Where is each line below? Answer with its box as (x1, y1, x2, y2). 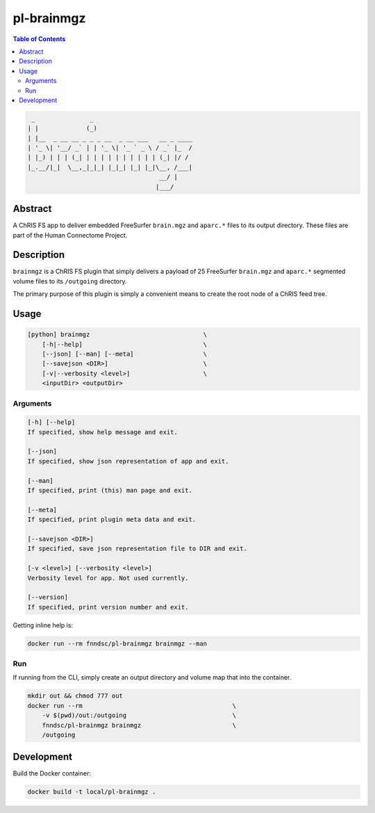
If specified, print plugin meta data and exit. (27, 516, 197, 524)
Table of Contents (12, 35, 66, 43)
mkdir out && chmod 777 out (27, 692, 123, 700)
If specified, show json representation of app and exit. (27, 457, 229, 465)
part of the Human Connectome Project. (12, 231, 128, 239)
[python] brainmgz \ (27, 331, 208, 338)
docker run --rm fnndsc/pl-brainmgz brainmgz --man (27, 639, 208, 648)
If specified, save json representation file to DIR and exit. (27, 545, 248, 552)
